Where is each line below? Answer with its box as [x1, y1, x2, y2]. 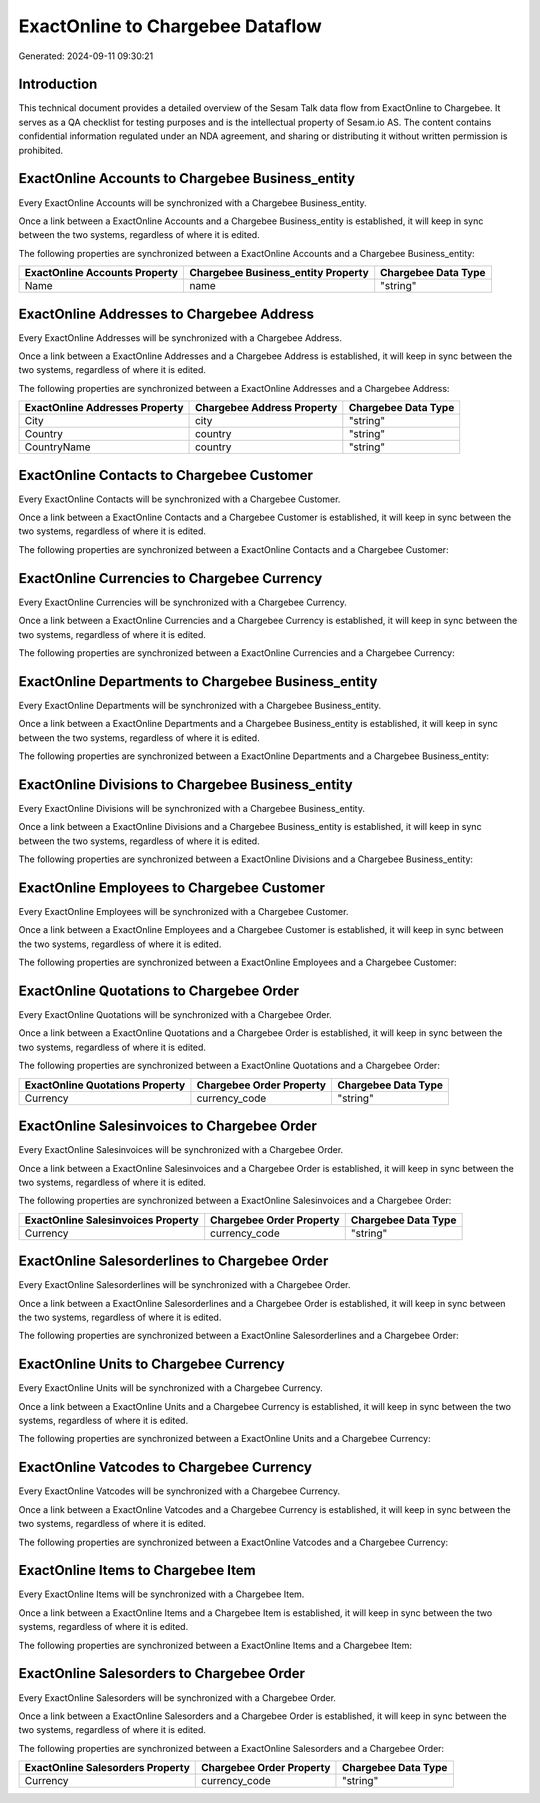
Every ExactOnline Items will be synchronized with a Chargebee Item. [18, 1588, 305, 1600]
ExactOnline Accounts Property [24, 266, 179, 280]
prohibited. [18, 144, 64, 156]
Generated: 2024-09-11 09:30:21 [18, 50, 154, 62]
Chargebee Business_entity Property [189, 266, 369, 280]
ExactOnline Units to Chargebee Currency [18, 1356, 285, 1373]
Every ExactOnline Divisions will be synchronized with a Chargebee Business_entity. [18, 802, 365, 814]
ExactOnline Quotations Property [24, 1078, 186, 1092]
